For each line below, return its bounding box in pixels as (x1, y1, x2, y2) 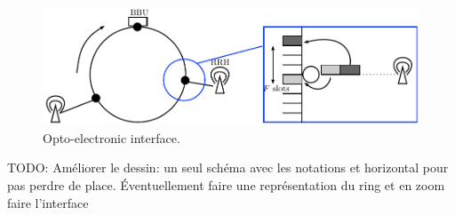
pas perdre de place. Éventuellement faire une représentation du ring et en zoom (7, 175, 445, 194)
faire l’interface (7, 193, 89, 211)
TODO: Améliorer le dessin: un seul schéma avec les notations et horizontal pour (7, 158, 449, 177)
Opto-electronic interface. (43, 128, 180, 147)
